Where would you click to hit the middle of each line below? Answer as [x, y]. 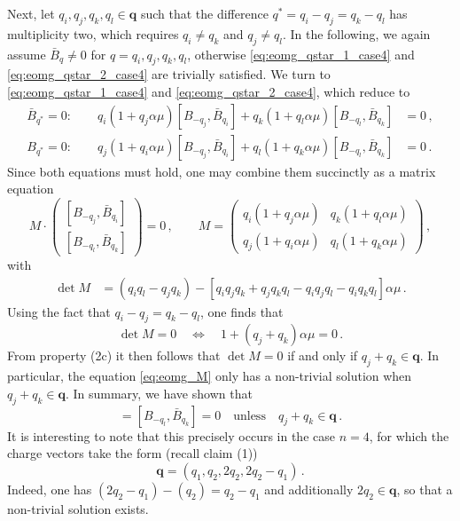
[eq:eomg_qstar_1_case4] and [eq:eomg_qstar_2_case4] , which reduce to [209, 91]
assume [27, 54]
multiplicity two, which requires [93, 33]
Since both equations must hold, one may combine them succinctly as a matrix [222, 171]
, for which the [409, 435]
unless [249, 416]
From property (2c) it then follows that [114, 355]
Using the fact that [59, 311]
